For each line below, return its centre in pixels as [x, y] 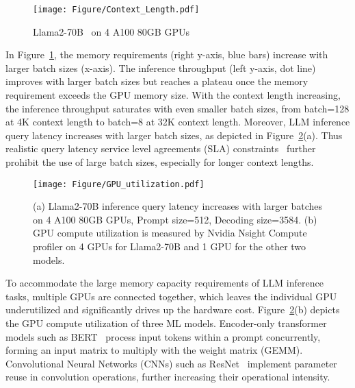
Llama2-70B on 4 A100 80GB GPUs [111, 31]
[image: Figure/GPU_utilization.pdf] [119, 184]
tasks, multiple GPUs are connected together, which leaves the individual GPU [171, 296]
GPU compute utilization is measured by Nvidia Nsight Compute [170, 233]
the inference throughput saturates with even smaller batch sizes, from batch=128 [177, 108]
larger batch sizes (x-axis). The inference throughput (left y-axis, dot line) [161, 68]
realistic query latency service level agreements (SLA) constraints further [161, 148]
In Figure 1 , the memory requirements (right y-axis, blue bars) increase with [167, 54]
